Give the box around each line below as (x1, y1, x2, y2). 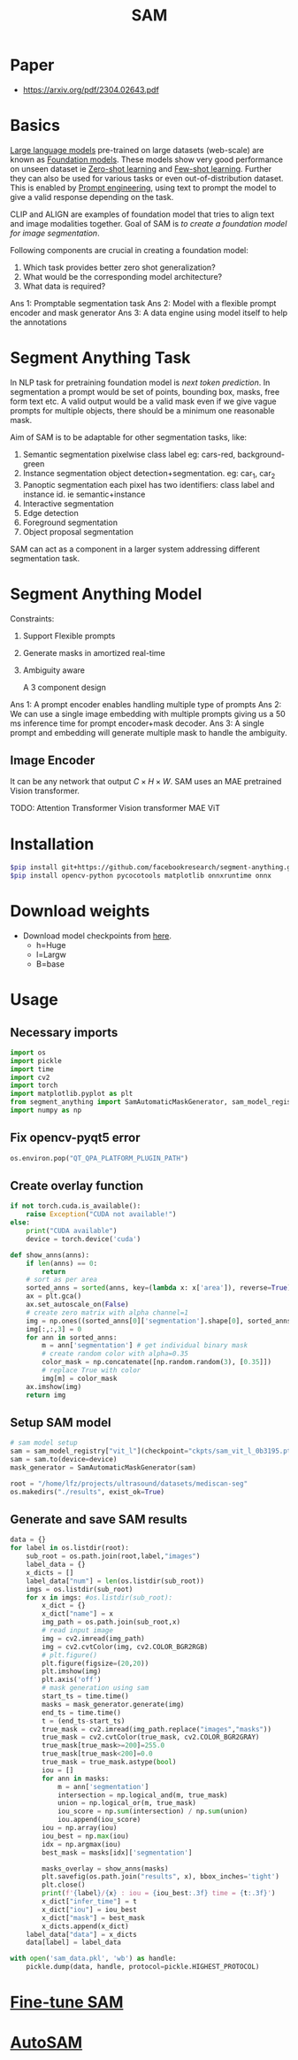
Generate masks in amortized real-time (22, 647, 166, 658)
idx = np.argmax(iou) (42, 1840, 122, 1848)
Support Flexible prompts (22, 630, 116, 641)
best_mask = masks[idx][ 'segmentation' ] (42, 1848, 193, 1857)
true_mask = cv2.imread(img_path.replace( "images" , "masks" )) (42, 1724, 272, 1733)
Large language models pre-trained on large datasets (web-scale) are (10, 144, 264, 155)
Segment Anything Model (10, 583, 202, 604)
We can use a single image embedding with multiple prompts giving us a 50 (10, 708, 286, 719)
